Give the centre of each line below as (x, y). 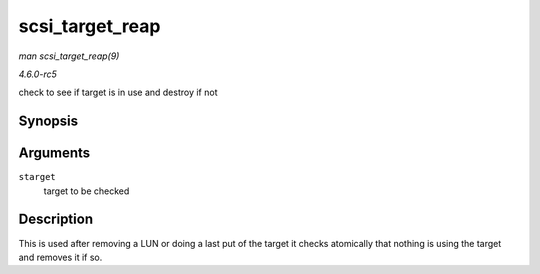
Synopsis (48, 121)
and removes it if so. (60, 257)
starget (37, 177)
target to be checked (86, 191)
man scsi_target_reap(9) (69, 56)
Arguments (54, 153)
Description (56, 219)
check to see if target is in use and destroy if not (118, 92)
